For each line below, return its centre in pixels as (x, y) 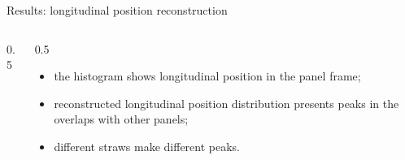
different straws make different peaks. (147, 146)
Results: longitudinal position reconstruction (117, 10)
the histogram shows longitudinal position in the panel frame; (207, 76)
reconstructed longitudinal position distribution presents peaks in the (226, 103)
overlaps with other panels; (121, 119)
